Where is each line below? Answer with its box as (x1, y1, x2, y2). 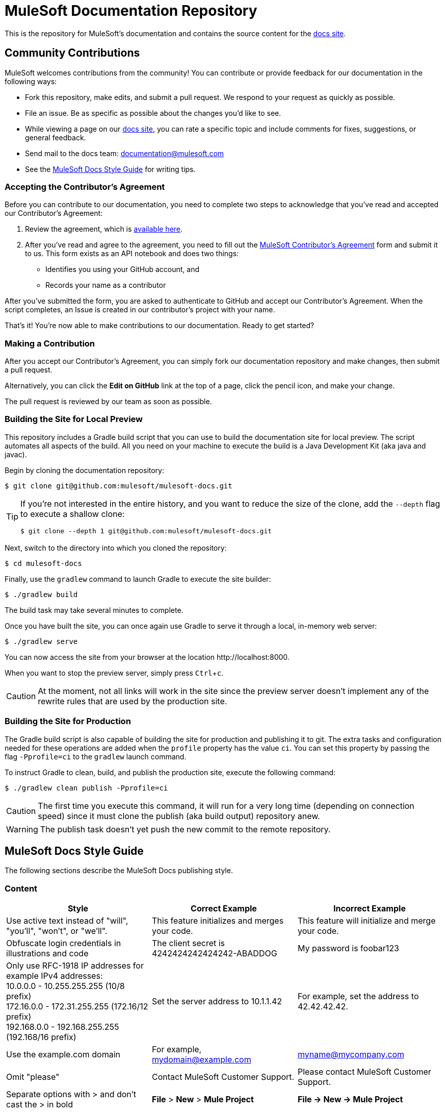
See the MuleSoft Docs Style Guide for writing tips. (25, 164, 196, 174)
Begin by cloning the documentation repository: (5, 465, 165, 475)
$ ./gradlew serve (5, 637, 78, 646)
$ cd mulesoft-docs (5, 559, 82, 567)
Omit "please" (6, 1072, 60, 1082)
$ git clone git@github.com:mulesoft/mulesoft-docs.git (5, 481, 232, 490)
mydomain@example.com (151, 1054, 251, 1065)
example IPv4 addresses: (6, 971, 103, 981)
